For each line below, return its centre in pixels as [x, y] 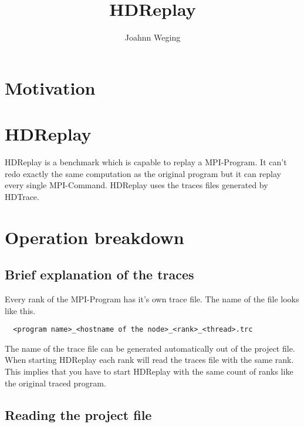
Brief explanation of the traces [99, 274]
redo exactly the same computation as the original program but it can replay [143, 173]
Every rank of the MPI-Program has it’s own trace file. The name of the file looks [152, 298]
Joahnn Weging [153, 37]
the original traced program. [55, 383]
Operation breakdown [94, 237]
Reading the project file [78, 414]
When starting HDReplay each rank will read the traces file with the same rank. [149, 360]
